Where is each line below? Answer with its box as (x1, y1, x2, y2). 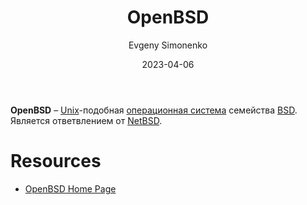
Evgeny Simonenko (128, 39, 208, 51)
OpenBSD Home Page (24, 182, 117, 195)
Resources (10, 150, 102, 173)
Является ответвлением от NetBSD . (10, 114, 163, 126)
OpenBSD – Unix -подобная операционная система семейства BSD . (10, 104, 298, 116)
